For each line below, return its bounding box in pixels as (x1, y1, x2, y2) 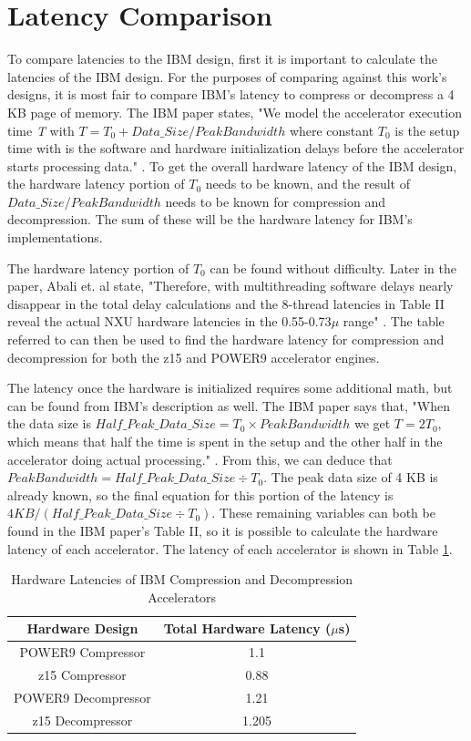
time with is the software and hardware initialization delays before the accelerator (7, 139, 465, 158)
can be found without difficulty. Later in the (210, 258, 457, 277)
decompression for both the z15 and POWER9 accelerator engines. (7, 347, 380, 366)
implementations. (7, 228, 103, 247)
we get (353, 414, 391, 433)
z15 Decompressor (32, 710, 133, 729)
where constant (289, 120, 374, 139)
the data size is (7, 414, 91, 433)
